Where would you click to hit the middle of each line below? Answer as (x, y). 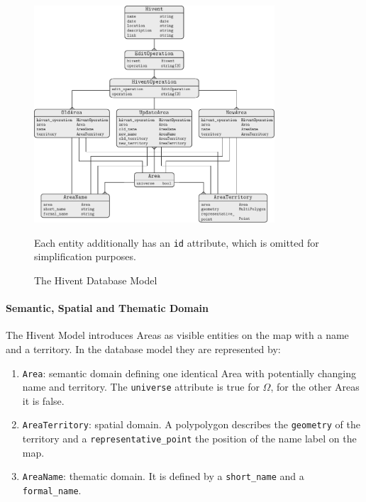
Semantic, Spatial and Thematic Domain (107, 308)
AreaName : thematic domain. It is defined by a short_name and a (163, 476)
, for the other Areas (315, 387)
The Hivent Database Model (96, 280)
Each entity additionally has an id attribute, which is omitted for (177, 242)
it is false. (43, 400)
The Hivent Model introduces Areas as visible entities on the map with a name (177, 335)
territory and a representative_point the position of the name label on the (189, 439)
